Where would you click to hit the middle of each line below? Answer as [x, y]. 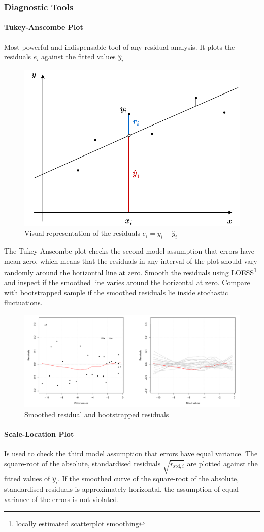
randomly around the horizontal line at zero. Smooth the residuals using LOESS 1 [130, 272]
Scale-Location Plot [39, 434]
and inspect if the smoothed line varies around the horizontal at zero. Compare [127, 282]
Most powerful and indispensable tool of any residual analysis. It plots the [120, 46]
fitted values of [27, 478]
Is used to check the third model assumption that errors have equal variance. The [131, 453]
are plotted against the [222, 463]
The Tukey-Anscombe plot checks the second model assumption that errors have [129, 250]
